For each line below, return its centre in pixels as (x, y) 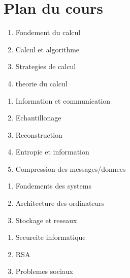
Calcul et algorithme (47, 49)
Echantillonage (38, 118)
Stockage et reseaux (46, 220)
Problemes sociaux (44, 271)
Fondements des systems (53, 186)
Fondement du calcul (48, 32)
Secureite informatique (51, 237)
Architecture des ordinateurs (60, 203)
